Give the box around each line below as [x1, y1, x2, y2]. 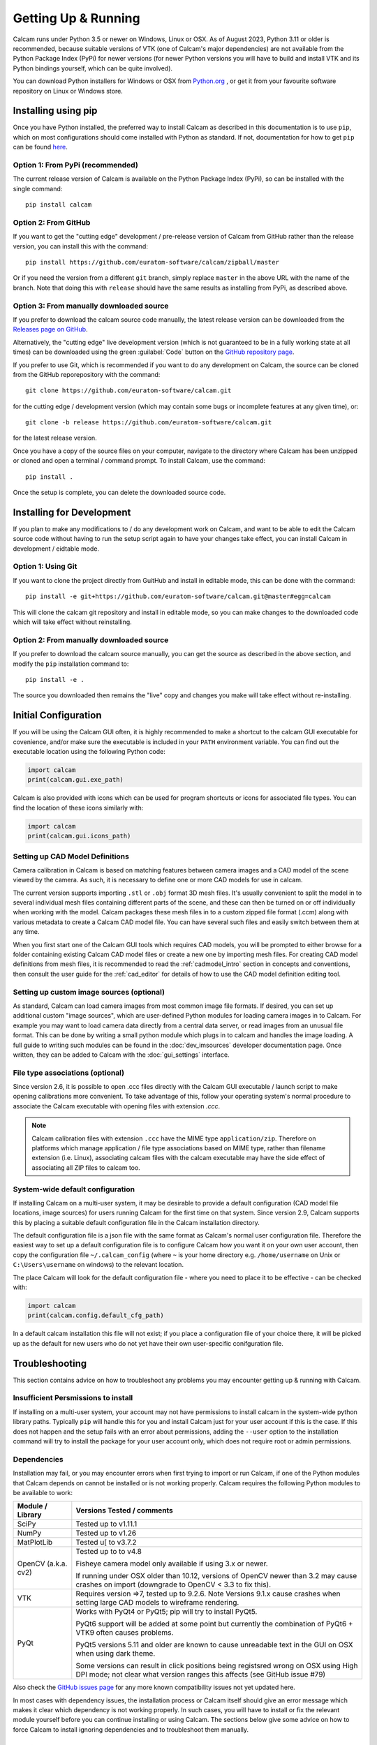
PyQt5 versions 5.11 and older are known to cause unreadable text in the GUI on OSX [75, 1640, 353, 1650]
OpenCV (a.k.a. [17, 1559, 68, 1568]
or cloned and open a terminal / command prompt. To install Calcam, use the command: [13, 456, 265, 465]
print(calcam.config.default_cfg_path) [27, 1312, 164, 1319]
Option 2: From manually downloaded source [13, 635, 169, 645]
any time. [13, 928, 40, 936]
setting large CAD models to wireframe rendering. [75, 1598, 239, 1607]
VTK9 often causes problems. [75, 1628, 174, 1638]
